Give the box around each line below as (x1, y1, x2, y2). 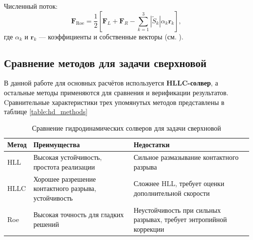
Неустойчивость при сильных (133, 205, 221, 215)
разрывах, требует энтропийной (133, 214, 227, 224)
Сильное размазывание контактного (133, 152, 239, 162)
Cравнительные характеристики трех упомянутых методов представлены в (4, 97, 225, 107)
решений (33, 219, 59, 229)
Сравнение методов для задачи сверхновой (4, 55, 207, 70)
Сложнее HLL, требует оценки (133, 178, 224, 189)
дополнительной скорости (133, 188, 210, 198)
